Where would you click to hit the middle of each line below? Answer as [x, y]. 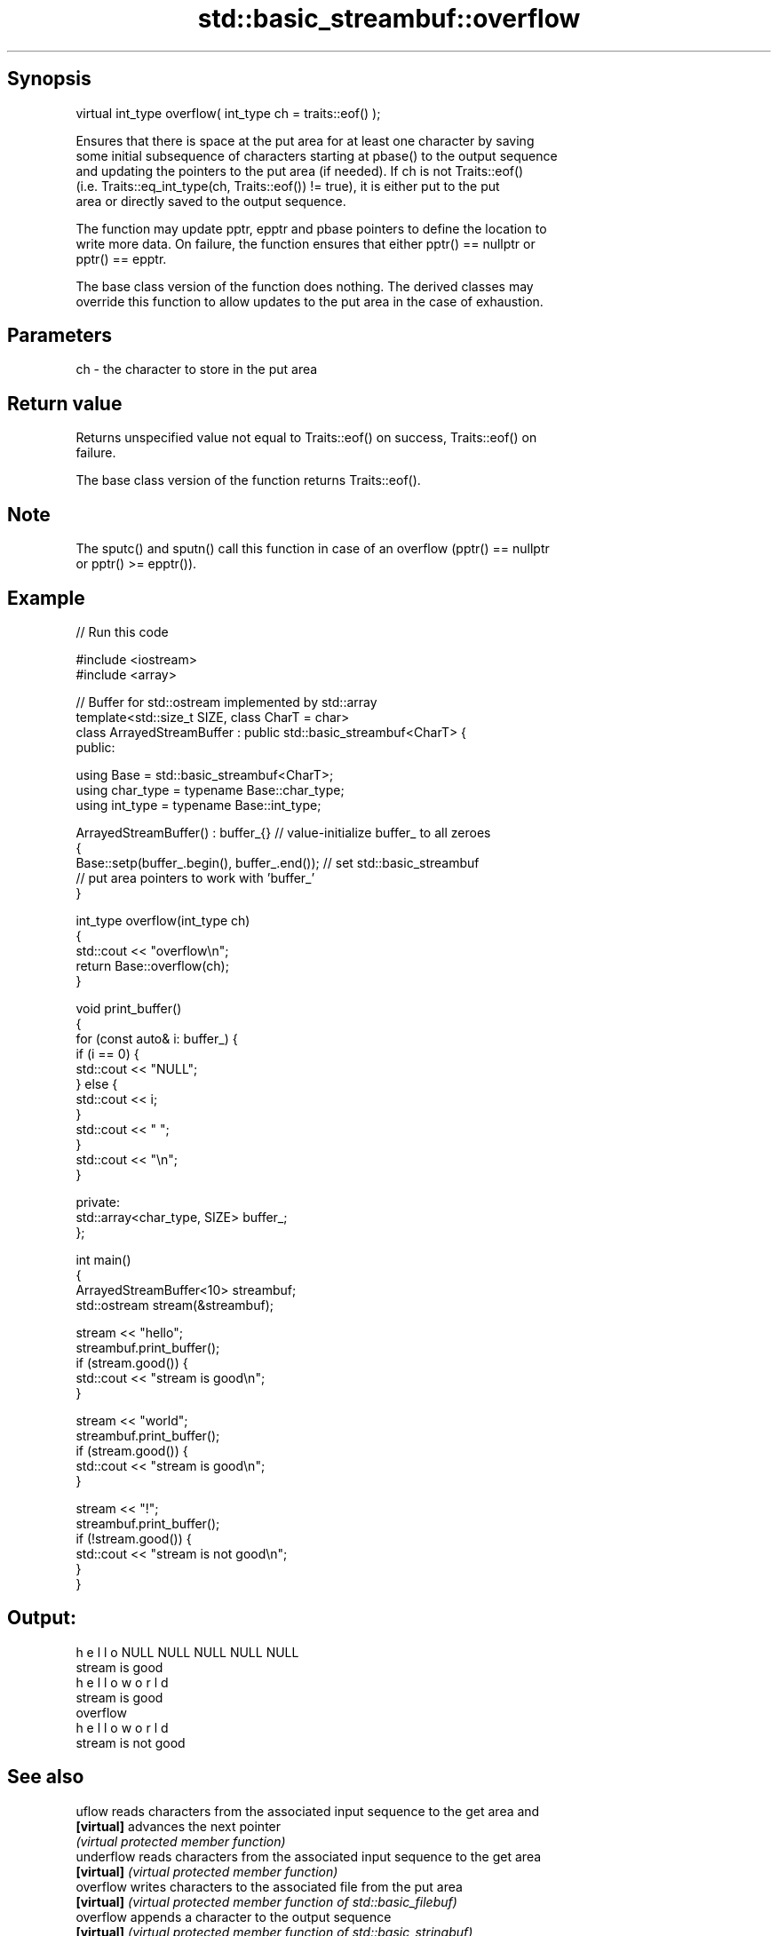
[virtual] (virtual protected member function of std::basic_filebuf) [266, 1901]
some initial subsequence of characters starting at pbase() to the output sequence [317, 155]
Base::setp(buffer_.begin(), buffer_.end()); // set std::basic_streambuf [278, 862]
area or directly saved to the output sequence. [211, 201]
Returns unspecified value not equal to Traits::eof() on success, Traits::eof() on [306, 438]
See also [46, 1777]
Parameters [60, 336]
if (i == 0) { [107, 1053]
